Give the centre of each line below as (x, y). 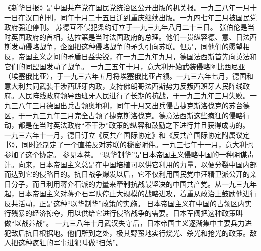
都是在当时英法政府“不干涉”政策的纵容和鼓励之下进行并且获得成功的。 (134, 125)
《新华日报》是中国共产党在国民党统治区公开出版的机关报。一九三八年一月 (127, 7)
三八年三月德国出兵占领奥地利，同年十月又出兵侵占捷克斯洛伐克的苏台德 (130, 105)
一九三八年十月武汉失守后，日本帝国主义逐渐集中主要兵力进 (153, 223)
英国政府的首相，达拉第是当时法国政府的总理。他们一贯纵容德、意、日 (127, 36)
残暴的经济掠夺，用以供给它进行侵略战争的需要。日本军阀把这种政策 (123, 213)
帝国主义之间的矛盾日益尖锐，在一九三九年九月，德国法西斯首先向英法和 (137, 56)
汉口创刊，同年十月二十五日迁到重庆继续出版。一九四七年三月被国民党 (141, 17)
